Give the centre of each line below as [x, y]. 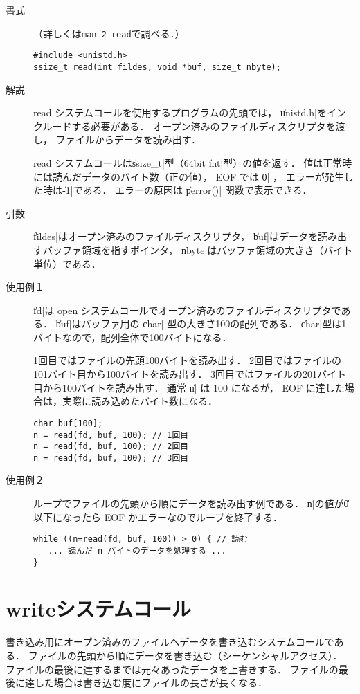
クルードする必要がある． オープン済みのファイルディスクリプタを [184, 126]
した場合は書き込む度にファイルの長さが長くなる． [151, 683]
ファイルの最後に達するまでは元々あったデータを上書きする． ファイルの [172, 669]
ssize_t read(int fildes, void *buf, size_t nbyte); [157, 67]
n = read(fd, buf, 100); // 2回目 [111, 447]
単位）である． [67, 263]
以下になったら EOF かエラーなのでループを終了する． [158, 517]
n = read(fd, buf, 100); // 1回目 [111, 435]
